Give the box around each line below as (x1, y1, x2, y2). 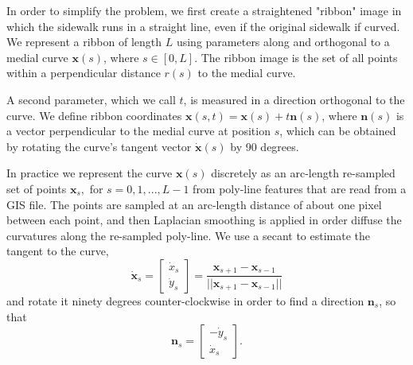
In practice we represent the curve (6, 165, 173, 181)
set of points (6, 180, 67, 196)
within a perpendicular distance (6, 64, 161, 81)
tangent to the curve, (6, 243, 109, 259)
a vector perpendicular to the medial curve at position (6, 122, 271, 139)
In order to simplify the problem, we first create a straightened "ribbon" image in (6, 2, 402, 18)
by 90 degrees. (230, 138, 299, 154)
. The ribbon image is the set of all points (194, 49, 398, 65)
